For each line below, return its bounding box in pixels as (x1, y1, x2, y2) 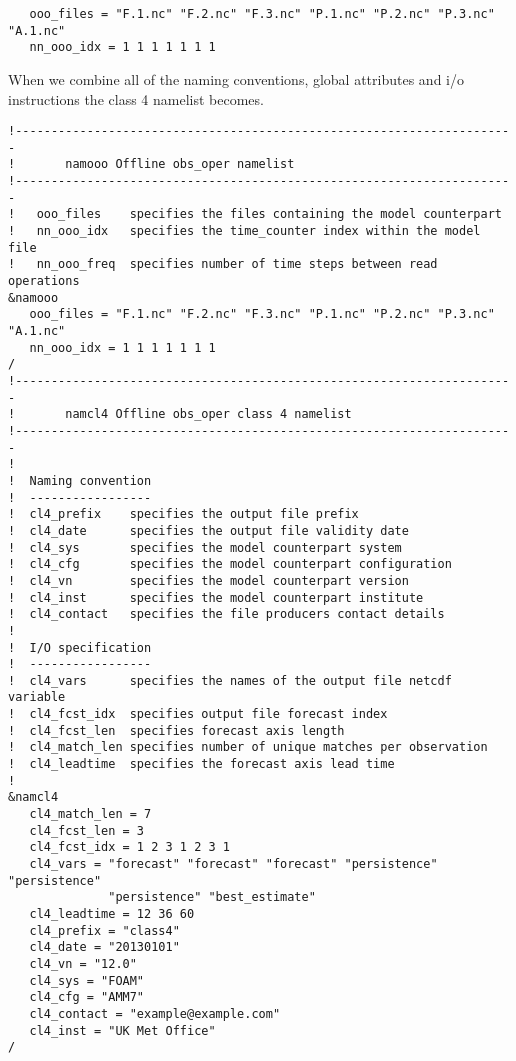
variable (8, 690, 66, 705)
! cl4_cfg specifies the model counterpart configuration (8, 557, 452, 572)
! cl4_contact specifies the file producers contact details (8, 607, 445, 622)
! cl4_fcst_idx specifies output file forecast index (8, 707, 388, 722)
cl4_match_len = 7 (29, 807, 152, 822)
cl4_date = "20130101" (29, 940, 180, 955)
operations (8, 274, 80, 289)
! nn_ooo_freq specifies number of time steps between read (8, 257, 438, 272)
